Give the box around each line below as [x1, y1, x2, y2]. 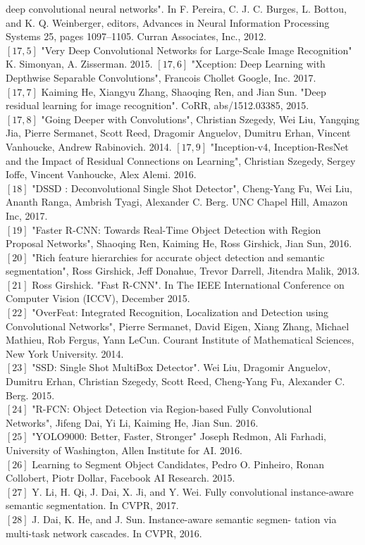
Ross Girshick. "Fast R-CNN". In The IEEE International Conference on [32, 277, 345, 292]
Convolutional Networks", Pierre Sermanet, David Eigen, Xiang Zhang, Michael [6, 318, 349, 333]
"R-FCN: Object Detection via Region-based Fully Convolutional [32, 401, 312, 416]
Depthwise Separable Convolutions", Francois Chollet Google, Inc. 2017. [6, 70, 316, 84]
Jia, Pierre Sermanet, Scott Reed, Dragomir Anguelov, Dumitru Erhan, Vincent [6, 125, 351, 140]
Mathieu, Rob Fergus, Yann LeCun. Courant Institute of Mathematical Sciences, [6, 332, 354, 347]
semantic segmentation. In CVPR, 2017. [6, 498, 179, 513]
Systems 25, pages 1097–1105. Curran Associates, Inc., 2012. [6, 29, 266, 44]
